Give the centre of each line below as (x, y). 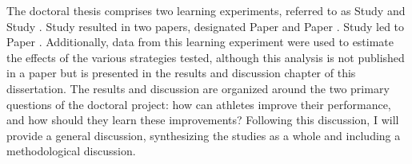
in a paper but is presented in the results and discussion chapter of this (181, 73)
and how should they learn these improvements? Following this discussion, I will (203, 120)
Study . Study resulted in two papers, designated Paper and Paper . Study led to (206, 26)
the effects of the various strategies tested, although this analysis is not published (206, 57)
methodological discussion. (71, 151)
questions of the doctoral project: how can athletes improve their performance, (199, 104)
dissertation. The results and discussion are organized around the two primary (198, 88)
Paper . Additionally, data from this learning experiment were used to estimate (200, 42)
